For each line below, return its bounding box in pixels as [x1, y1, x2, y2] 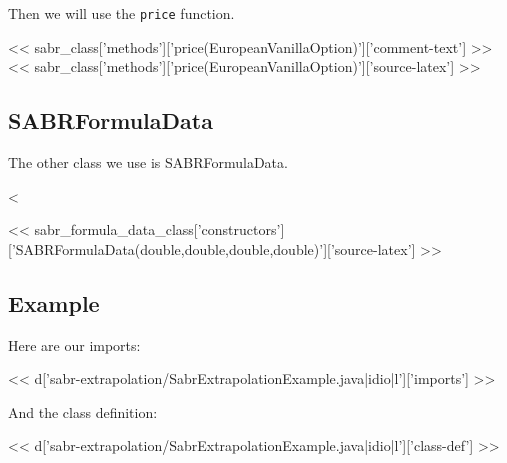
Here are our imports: [8, 334, 141, 355]
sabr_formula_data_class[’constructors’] [34, 219, 285, 240]
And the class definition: [8, 401, 158, 422]
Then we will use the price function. [8, 3, 235, 23]
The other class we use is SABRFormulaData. [8, 152, 288, 173]
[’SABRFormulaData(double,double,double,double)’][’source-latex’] [8, 238, 416, 259]
